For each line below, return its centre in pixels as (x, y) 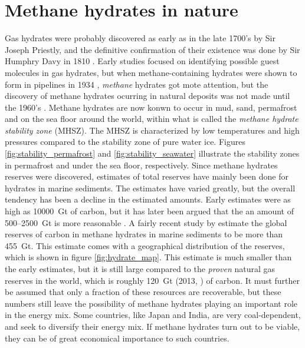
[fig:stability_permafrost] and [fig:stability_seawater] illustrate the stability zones (152, 153)
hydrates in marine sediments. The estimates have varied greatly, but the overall (150, 188)
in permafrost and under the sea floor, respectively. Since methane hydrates (141, 165)
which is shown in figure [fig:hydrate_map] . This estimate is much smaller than (148, 257)
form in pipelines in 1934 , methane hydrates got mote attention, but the (137, 84)
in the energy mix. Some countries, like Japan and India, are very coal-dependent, (153, 315)
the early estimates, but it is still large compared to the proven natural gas (140, 269)
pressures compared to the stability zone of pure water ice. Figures (125, 142)
